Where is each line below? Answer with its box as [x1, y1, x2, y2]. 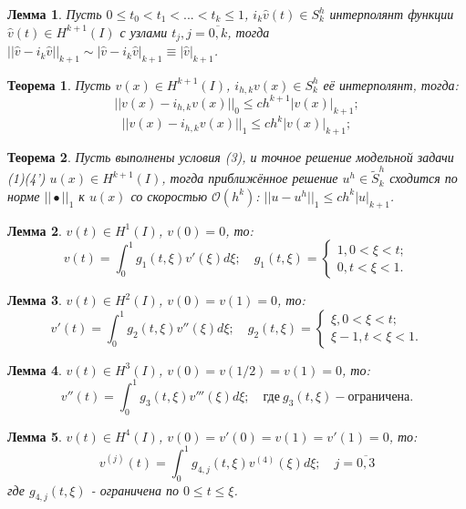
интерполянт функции [329, 5, 454, 23]
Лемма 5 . [7, 426, 62, 445]
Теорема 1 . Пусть [7, 75, 111, 94]
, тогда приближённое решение [161, 168, 338, 188]
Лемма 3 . [7, 290, 62, 310]
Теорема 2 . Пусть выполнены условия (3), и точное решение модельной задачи [7, 147, 454, 166]
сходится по [389, 168, 458, 188]
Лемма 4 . [7, 360, 62, 379]
